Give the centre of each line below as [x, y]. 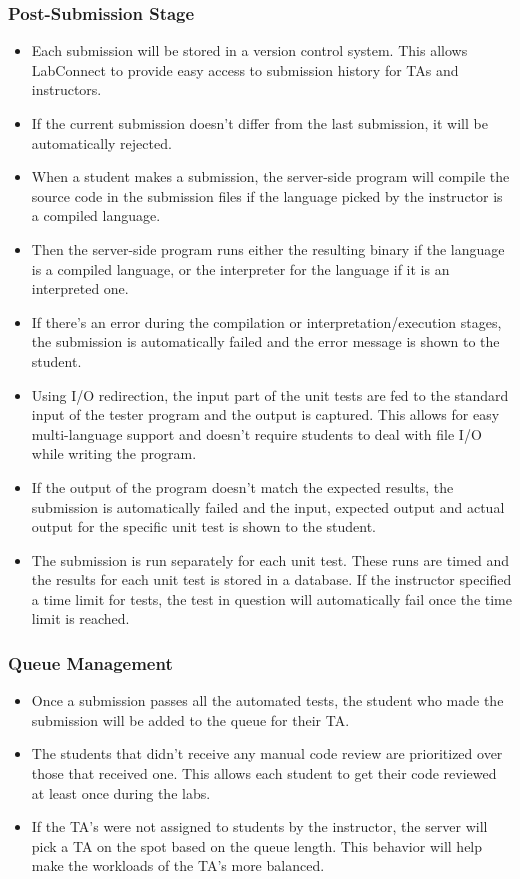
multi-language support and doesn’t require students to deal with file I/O [256, 433]
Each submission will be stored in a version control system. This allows [249, 50]
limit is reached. [80, 618]
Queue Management [90, 662]
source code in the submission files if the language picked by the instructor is [267, 195]
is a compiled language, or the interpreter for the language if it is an [240, 268]
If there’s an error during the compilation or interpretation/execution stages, [266, 321]
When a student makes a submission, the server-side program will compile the [270, 176]
